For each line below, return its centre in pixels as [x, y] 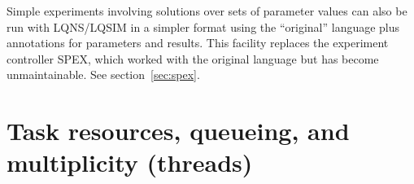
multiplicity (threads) [130, 162]
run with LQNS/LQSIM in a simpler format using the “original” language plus [203, 26]
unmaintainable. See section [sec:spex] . [103, 74]
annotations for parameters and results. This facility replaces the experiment [198, 43]
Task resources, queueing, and [178, 131]
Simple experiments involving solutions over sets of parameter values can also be [207, 11]
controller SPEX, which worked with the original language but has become [193, 58]
